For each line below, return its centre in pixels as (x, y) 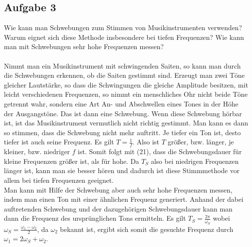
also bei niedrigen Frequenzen (195, 161)
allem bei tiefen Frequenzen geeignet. (59, 180)
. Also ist (146, 142)
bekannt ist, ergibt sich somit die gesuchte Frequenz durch (147, 229)
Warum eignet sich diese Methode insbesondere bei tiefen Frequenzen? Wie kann (124, 37)
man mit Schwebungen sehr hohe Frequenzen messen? (84, 46)
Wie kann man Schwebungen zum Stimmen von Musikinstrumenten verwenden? (123, 27)
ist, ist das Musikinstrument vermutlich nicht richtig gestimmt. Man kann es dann (126, 123)
